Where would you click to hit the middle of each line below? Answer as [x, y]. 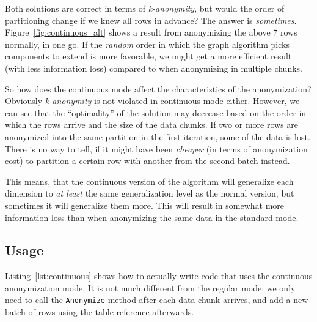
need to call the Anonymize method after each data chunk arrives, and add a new [157, 300]
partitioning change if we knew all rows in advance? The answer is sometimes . [151, 20]
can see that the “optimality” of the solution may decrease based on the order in [156, 112]
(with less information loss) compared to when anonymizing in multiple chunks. [154, 68]
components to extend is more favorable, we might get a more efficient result [148, 56]
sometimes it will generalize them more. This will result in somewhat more [145, 205]
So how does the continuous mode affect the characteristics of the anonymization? [158, 88]
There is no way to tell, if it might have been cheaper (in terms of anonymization [156, 148]
